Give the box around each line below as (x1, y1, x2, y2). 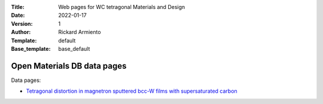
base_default (58, 45, 90, 52)
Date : (11, 12, 25, 19)
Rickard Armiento (58, 29, 101, 36)
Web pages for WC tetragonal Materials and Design (58, 4, 185, 10)
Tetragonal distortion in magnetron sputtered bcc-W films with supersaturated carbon (26, 87, 237, 95)
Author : (11, 29, 31, 36)
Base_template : (11, 45, 51, 52)
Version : (11, 20, 33, 27)
